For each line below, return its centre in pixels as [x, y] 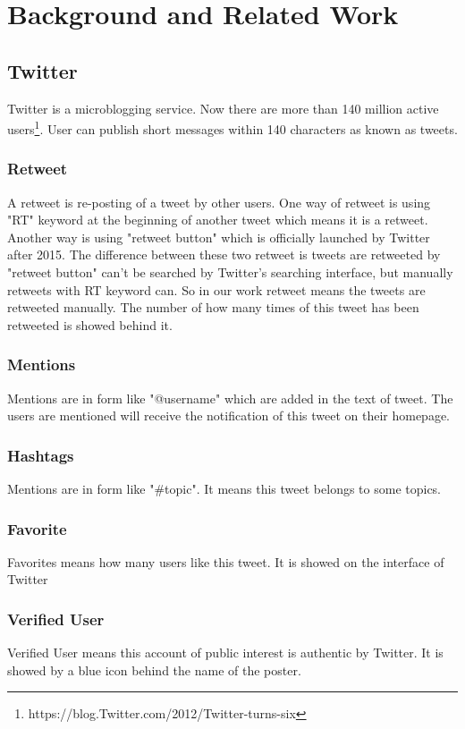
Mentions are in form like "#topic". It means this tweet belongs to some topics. [224, 489]
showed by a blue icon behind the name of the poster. [154, 670]
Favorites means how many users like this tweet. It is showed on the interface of [226, 561]
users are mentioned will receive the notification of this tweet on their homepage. [229, 415]
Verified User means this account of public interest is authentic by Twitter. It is [225, 653]
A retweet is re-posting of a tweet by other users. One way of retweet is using [219, 202]
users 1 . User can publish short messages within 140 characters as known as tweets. [232, 127]
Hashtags [41, 455]
